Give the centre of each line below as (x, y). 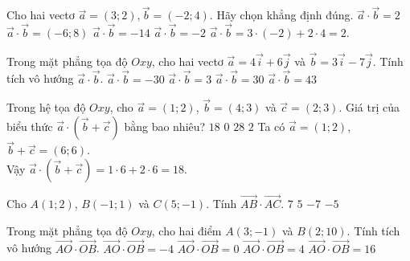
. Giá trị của (369, 107)
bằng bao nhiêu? (165, 126)
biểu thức (30, 126)
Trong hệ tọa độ (46, 107)
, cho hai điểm (187, 230)
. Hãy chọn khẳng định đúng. (281, 15)
